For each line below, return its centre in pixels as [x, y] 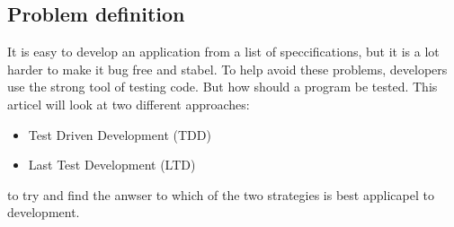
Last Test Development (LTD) [112, 165]
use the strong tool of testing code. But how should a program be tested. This [223, 87]
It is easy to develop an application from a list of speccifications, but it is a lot [223, 52]
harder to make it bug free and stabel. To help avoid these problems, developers [227, 69]
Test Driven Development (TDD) [120, 134]
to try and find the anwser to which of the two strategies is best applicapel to [221, 194]
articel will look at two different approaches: [129, 104]
